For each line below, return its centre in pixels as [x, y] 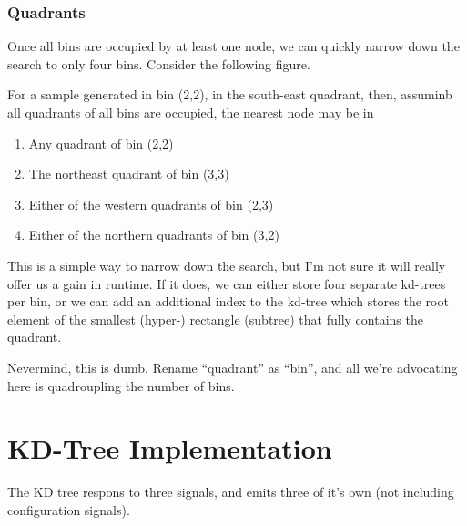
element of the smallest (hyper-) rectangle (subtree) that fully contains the [215, 319]
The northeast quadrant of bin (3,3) [129, 174]
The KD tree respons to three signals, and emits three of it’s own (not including [231, 492]
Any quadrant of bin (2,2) [101, 143]
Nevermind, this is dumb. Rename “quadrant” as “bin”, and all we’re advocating [233, 367]
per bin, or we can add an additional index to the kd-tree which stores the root [228, 301]
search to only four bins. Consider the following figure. [159, 63]
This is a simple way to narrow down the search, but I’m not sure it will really [227, 265]
